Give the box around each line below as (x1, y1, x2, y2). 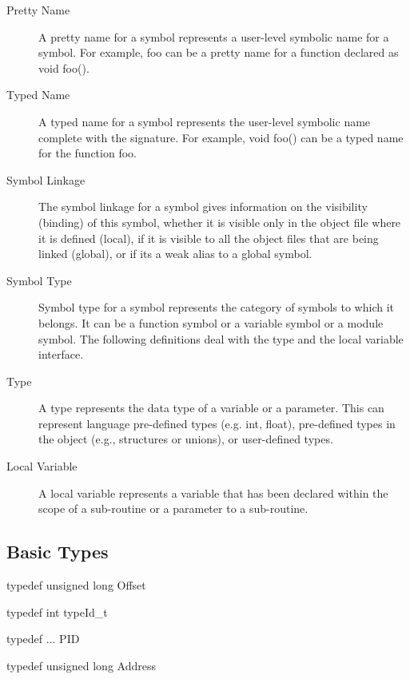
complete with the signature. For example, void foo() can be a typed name (38, 129, 404, 145)
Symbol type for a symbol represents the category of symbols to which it (38, 299, 395, 316)
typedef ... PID (6, 630, 80, 647)
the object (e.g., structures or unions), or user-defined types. (38, 431, 333, 447)
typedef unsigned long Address (6, 657, 156, 673)
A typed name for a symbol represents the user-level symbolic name (38, 113, 371, 129)
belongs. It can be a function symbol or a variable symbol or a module (38, 314, 384, 331)
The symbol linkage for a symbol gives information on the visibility (38, 198, 368, 215)
